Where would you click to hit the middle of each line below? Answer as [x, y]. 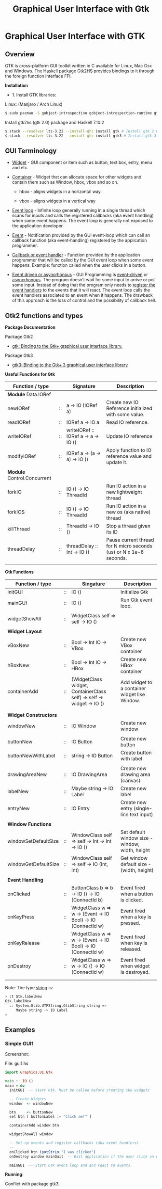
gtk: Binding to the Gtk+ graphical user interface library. [67, 346]
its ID [112, 532]
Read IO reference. [127, 422]
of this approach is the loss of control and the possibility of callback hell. [84, 300]
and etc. [20, 168]
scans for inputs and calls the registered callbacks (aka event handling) [83, 216]
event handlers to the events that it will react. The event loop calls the [81, 290]
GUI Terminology [31, 151]
